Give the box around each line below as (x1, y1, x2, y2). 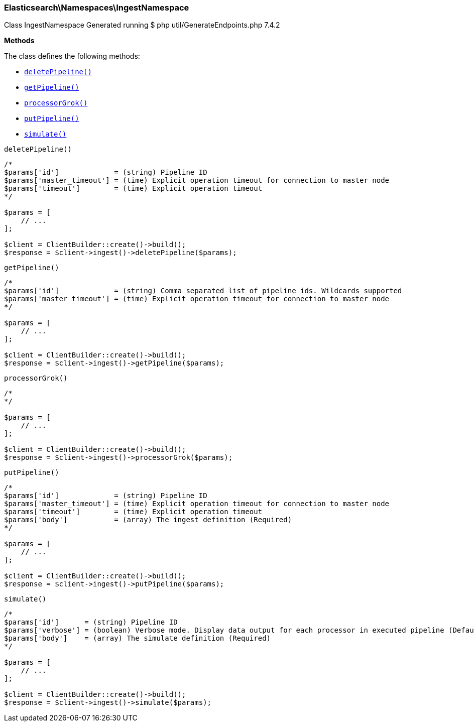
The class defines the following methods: (4, 52, 140, 61)
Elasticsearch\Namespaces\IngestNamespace (4, 3, 189, 13)
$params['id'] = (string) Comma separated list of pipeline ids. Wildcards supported (4, 287, 402, 295)
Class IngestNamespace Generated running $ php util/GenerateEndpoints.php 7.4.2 (4, 21, 280, 30)
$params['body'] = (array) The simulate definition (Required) (4, 634, 271, 643)
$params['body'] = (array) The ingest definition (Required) (4, 516, 292, 524)
